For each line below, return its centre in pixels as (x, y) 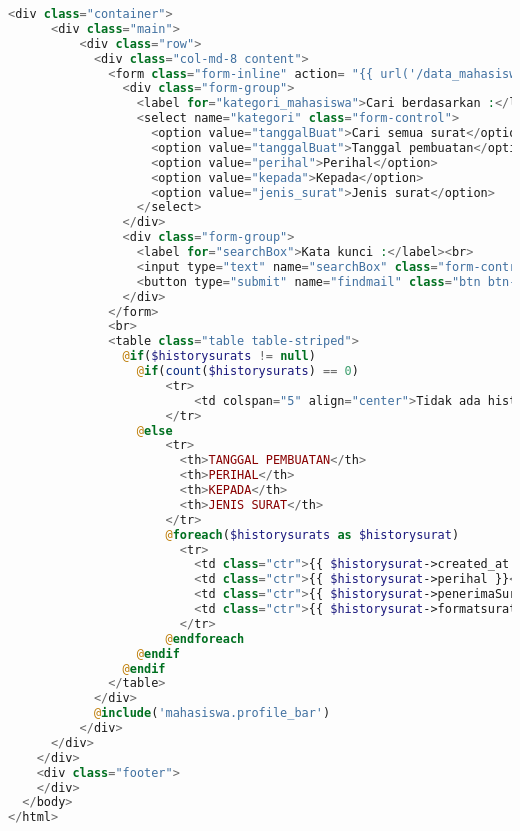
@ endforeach (205, 638)
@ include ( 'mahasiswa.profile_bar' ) (212, 713)
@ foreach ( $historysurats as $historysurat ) (312, 534)
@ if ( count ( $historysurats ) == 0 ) (247, 371)
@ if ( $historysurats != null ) (219, 356)
